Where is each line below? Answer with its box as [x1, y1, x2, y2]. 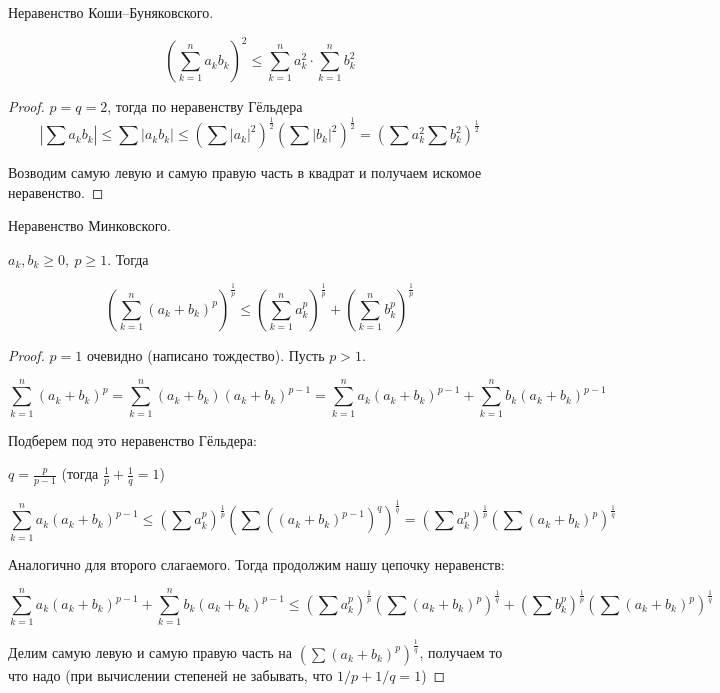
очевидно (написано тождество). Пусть [86, 344, 325, 365]
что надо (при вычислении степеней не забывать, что [8, 664, 333, 685]
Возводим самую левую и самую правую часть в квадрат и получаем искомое [8, 162, 482, 183]
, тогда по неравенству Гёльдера [107, 96, 303, 117]
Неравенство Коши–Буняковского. [8, 2, 214, 22]
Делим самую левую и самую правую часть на [8, 642, 292, 663]
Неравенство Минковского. [8, 215, 171, 236]
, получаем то [419, 642, 503, 663]
